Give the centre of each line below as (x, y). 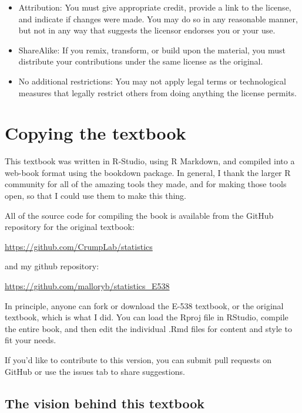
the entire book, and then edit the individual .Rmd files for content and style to (148, 328)
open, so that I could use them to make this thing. (95, 196)
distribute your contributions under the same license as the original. (141, 61)
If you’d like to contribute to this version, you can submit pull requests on (138, 360)
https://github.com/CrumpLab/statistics (79, 246)
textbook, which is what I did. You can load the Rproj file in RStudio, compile (147, 317)
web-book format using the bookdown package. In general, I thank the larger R (148, 172)
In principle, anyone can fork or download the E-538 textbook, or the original (144, 305)
